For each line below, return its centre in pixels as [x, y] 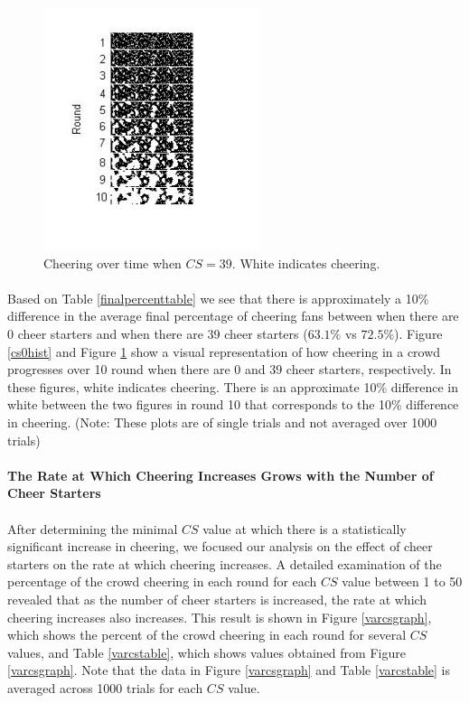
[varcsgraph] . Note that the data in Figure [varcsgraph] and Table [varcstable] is [229, 670]
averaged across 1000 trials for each [105, 687]
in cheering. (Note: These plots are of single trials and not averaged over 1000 [222, 422]
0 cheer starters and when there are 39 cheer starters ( [158, 334]
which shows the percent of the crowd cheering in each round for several [207, 635]
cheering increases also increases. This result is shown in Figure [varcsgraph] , [220, 617]
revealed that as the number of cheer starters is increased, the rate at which [217, 599]
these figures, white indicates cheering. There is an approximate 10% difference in [233, 386]
